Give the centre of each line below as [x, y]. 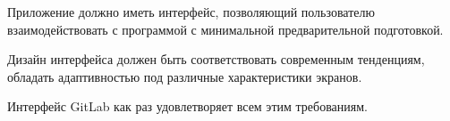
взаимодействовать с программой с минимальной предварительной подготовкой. [225, 29]
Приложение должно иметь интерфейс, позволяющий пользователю [191, 12]
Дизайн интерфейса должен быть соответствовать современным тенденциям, [216, 59]
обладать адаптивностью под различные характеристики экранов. [185, 76]
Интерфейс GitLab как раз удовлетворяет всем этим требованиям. [187, 106]
